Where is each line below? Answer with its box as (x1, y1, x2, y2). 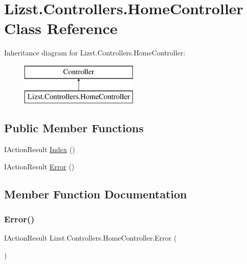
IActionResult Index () (4, 144, 75, 155)
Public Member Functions (4, 120, 144, 136)
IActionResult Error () (4, 161, 74, 171)
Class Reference (4, 18, 118, 39)
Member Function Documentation (4, 186, 187, 201)
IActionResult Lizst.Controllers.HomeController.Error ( (4, 232, 177, 243)
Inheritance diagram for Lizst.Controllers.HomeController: (4, 47, 185, 58)
